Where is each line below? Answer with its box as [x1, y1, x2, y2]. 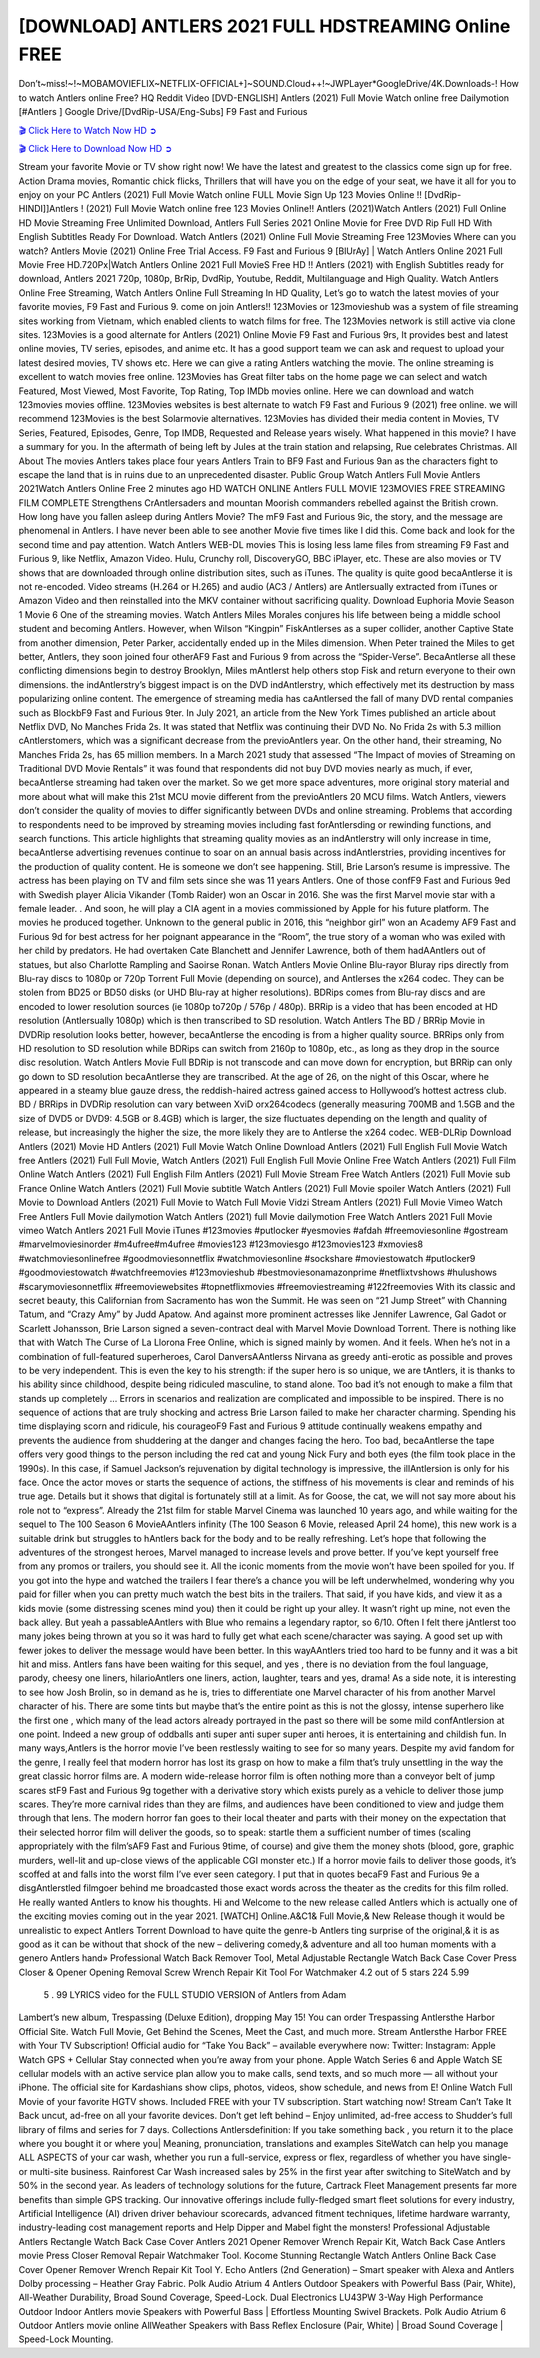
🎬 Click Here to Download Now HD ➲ [18, 142, 173, 154]
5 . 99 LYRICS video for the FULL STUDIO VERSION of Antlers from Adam [43, 1989, 347, 2001]
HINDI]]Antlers [18, 203, 79, 215]
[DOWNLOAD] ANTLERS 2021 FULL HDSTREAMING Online [18, 15, 511, 37]
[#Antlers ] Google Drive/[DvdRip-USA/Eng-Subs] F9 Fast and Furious [18, 106, 308, 118]
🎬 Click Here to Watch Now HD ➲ [18, 124, 157, 136]
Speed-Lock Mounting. [18, 2333, 114, 2345]
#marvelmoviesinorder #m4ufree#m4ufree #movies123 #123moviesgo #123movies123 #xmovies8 [18, 1238, 424, 1250]
